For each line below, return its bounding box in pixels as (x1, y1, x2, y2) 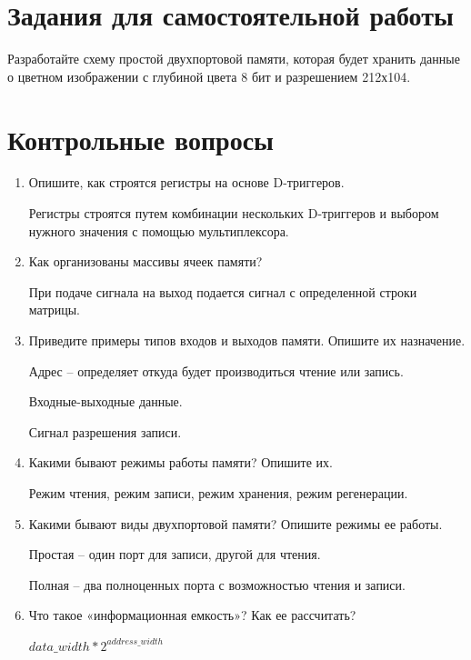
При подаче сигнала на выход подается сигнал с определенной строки (28, 282, 417, 301)
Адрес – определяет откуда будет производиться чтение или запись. (28, 361, 404, 380)
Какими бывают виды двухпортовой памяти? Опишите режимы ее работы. (28, 514, 443, 533)
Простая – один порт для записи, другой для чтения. (28, 545, 321, 564)
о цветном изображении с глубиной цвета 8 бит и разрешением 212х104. (7, 66, 411, 85)
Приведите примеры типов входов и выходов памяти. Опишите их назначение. (28, 331, 466, 349)
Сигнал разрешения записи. (28, 422, 182, 441)
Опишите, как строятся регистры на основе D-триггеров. (28, 173, 345, 192)
